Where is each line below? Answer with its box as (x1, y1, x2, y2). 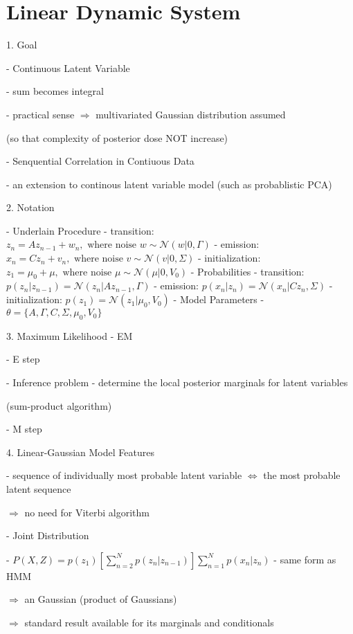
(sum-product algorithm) (6, 398, 112, 413)
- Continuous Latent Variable (6, 60, 130, 75)
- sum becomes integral (6, 84, 104, 98)
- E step (6, 352, 40, 366)
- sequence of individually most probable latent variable (6, 468, 242, 482)
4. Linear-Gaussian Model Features (6, 444, 154, 459)
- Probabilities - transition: (190, 264, 305, 278)
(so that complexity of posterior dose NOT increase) (6, 130, 228, 145)
